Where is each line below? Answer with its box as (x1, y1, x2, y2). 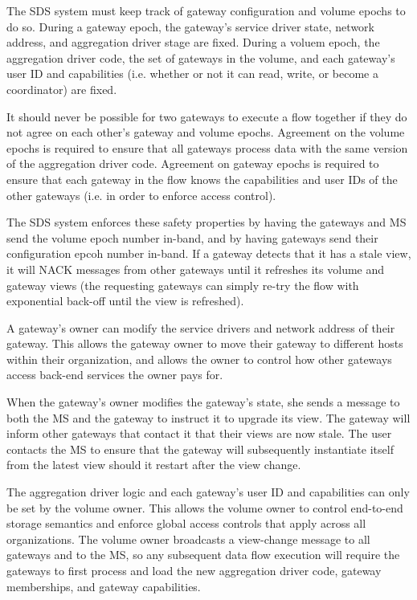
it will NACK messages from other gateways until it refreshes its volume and (6, 260, 385, 277)
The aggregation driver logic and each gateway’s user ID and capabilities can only (6, 484, 410, 500)
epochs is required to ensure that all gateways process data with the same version (6, 139, 408, 156)
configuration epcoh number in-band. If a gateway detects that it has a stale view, (6, 245, 411, 262)
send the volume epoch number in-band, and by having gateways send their (6, 229, 378, 246)
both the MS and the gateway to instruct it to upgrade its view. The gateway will (6, 409, 411, 426)
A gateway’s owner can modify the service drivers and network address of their (6, 319, 395, 336)
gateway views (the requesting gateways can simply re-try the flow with (6, 276, 359, 293)
